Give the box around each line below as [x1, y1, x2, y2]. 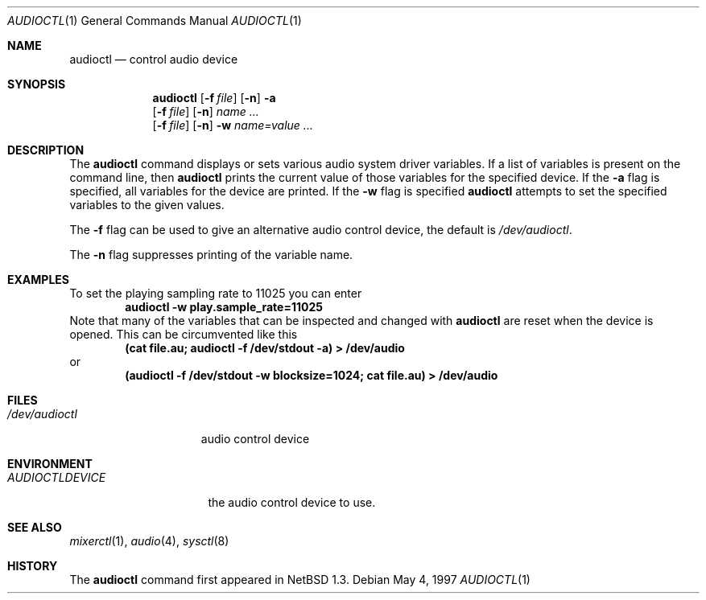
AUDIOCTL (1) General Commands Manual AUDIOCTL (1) [7, 14, 302, 27]
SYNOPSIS [7, 77, 66, 91]
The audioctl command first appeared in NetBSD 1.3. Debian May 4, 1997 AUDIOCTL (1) [69, 573, 531, 586]
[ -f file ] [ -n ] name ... [152, 105, 259, 118]
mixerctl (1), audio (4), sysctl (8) [69, 534, 229, 548]
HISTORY [7, 559, 58, 573]
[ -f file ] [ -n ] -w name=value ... [152, 118, 313, 132]
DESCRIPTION [7, 143, 85, 157]
